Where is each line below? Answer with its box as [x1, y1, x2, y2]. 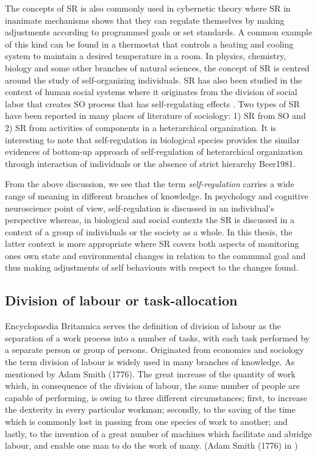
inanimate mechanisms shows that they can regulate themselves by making [5, 13, 285, 26]
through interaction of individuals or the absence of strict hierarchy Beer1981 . [5, 157, 296, 169]
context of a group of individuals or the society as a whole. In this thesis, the [5, 225, 293, 238]
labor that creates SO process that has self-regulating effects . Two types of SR [5, 97, 300, 110]
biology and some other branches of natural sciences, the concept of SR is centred [5, 61, 310, 74]
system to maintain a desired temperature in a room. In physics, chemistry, [5, 49, 287, 62]
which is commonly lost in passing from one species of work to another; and [5, 415, 288, 428]
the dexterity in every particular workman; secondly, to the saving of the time [5, 403, 296, 416]
